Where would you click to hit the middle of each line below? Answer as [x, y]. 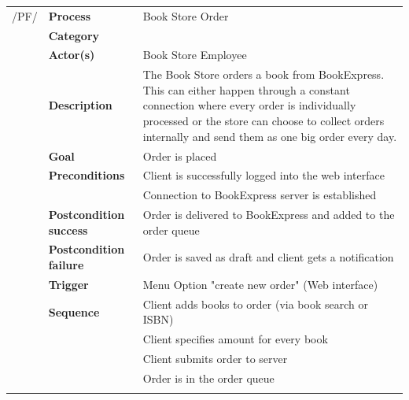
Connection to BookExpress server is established [260, 195]
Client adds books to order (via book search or [255, 304]
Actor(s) [72, 55]
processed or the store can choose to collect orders [263, 121]
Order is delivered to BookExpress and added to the [269, 215]
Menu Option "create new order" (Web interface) [260, 284]
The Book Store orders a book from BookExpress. [263, 74]
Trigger [68, 284]
